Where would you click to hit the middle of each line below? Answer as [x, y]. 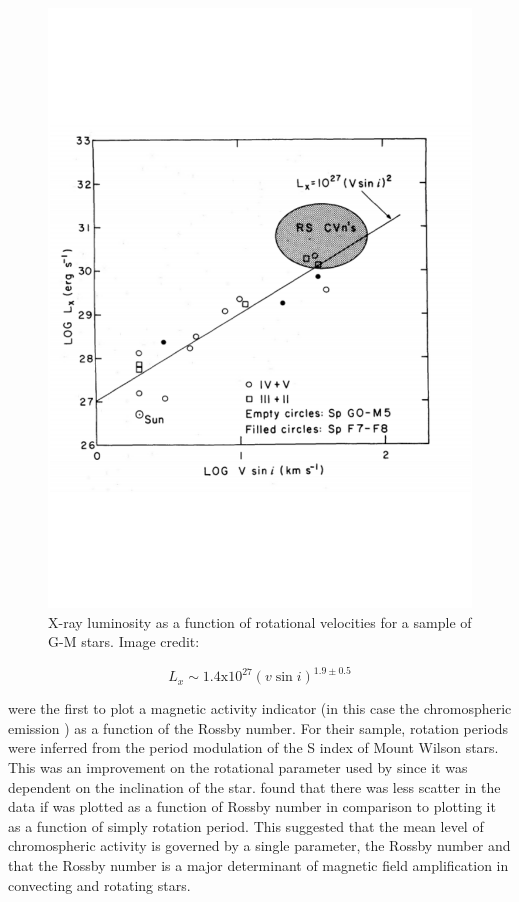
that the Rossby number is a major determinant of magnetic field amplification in [258, 864]
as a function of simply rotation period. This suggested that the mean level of [246, 825]
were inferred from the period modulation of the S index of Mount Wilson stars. [253, 747]
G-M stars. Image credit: [124, 641]
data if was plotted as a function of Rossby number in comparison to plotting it [252, 806]
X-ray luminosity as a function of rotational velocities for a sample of [260, 621]
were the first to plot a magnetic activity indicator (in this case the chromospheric [260, 708]
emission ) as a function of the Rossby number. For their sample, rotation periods [258, 727]
